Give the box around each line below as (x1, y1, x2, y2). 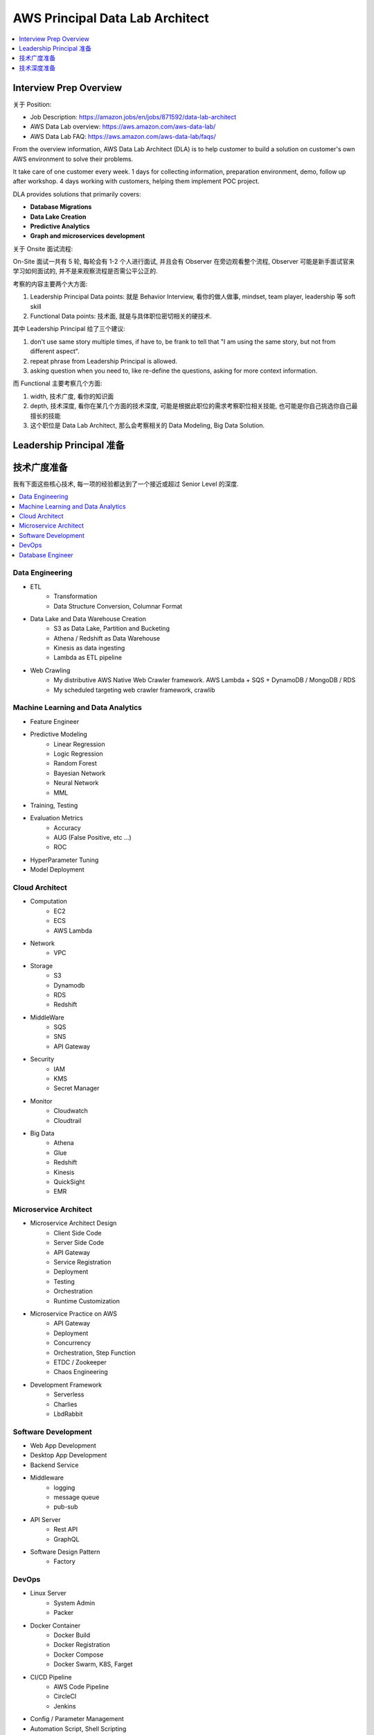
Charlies (53, 1400, 78, 1408)
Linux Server (30, 1589, 67, 1598)
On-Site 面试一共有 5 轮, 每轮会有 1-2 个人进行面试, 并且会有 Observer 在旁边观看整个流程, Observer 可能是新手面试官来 (12, 257, 355, 266)
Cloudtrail (53, 1116, 82, 1124)
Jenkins (53, 1702, 76, 1710)
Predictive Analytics (30, 222, 90, 230)
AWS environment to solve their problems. (12, 155, 134, 163)
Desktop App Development (30, 1451, 107, 1459)
